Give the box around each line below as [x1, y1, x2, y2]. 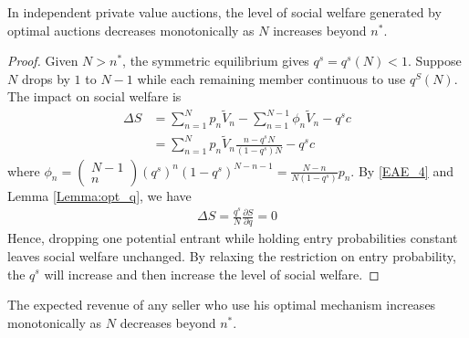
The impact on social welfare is [7, 87, 182, 106]
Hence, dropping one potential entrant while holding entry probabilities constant [7, 228, 458, 248]
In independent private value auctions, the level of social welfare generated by [7, 3, 442, 21]
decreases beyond [120, 312, 216, 332]
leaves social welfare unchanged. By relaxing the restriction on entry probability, [7, 246, 456, 265]
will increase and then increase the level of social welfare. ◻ [44, 264, 380, 283]
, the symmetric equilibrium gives [122, 51, 309, 70]
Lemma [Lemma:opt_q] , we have [7, 185, 192, 205]
